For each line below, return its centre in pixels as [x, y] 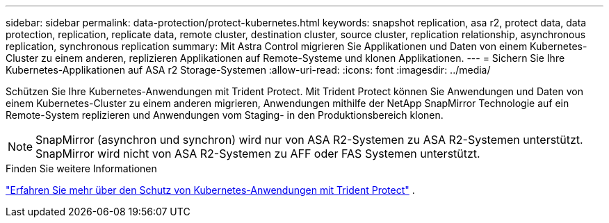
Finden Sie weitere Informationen [81, 168]
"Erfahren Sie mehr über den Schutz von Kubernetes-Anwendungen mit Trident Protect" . [210, 190]
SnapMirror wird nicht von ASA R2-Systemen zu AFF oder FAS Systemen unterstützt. [258, 154]
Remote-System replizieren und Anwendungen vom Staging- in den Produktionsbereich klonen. [225, 115]
